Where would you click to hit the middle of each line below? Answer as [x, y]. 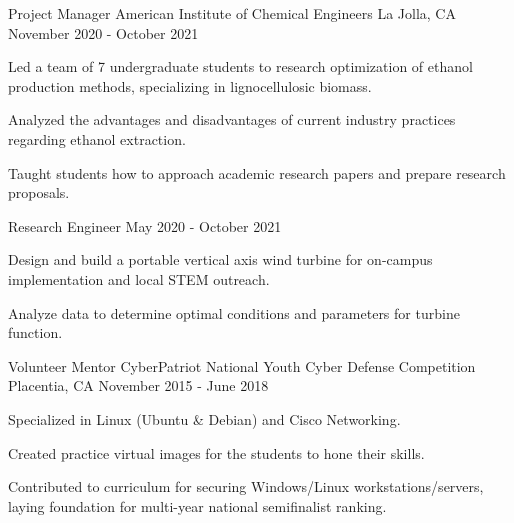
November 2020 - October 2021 [103, 32]
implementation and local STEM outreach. [139, 278]
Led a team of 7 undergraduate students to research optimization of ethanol [240, 66]
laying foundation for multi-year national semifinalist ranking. [197, 505]
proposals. [39, 192]
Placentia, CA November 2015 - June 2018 [138, 385]
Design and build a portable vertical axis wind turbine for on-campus [220, 259]
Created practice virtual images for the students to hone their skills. [216, 452]
